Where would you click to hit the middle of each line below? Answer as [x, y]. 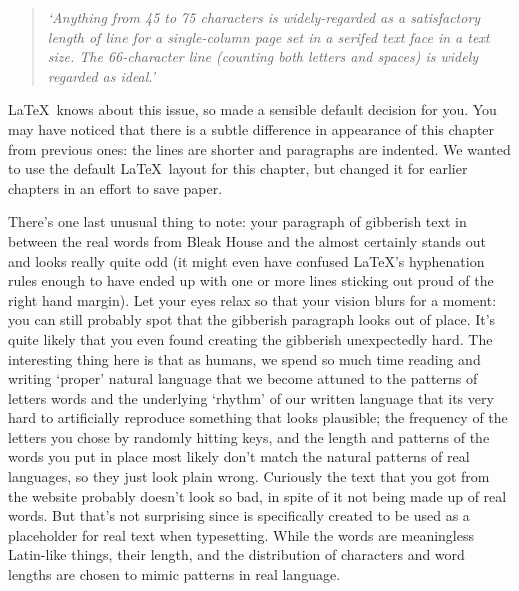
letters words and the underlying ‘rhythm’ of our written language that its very [251, 397]
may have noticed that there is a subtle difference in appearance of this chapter [251, 128]
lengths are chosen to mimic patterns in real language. [174, 574]
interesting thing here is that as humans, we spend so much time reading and [244, 358]
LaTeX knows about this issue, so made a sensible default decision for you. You [252, 109]
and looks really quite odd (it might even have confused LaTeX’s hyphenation [246, 260]
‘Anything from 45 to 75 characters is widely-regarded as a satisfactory [264, 17]
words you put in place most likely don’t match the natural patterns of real [239, 456]
